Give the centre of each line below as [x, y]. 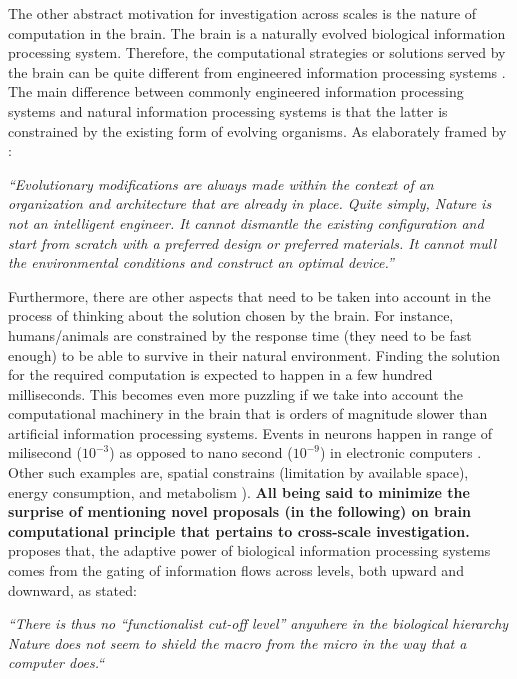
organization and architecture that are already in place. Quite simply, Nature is [250, 203]
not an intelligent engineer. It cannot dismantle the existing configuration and [246, 222]
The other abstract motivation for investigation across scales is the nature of [242, 13]
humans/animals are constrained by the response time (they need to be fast [240, 334]
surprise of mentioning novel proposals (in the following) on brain [239, 511]
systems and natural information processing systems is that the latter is [228, 110]
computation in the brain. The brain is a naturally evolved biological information [257, 32]
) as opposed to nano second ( [201, 452]
